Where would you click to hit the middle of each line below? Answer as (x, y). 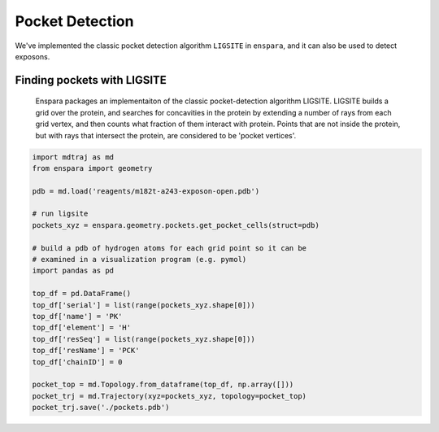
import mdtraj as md (73, 157)
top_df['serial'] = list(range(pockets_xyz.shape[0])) (143, 305)
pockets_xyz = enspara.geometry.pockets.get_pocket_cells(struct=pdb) (176, 225)
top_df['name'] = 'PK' (77, 316)
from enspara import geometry (92, 168)
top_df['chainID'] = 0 (77, 362)
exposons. (33, 56)
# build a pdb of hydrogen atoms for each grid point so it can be (170, 248)
